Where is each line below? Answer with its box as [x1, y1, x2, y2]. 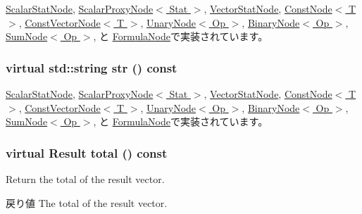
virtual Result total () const [6, 144, 168, 161]
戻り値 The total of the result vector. [6, 195, 168, 210]
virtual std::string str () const [6, 58, 177, 76]
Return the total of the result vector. [6, 172, 165, 186]
